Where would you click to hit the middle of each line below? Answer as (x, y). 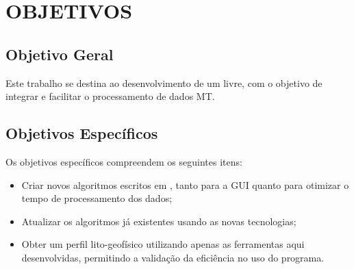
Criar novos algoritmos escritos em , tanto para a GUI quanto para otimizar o (185, 184)
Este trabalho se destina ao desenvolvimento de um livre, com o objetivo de (164, 82)
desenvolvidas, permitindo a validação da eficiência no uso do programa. (173, 257)
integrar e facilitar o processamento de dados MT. (110, 96)
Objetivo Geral (60, 54)
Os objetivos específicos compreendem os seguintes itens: (124, 161)
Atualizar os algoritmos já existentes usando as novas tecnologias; (159, 221)
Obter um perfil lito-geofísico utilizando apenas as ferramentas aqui (163, 244)
